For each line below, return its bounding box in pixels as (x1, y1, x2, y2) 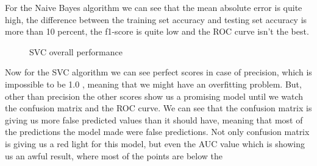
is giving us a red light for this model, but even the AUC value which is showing (5, 137, 305, 150)
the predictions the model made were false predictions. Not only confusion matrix (5, 125, 310, 138)
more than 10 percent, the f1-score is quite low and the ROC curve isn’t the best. (5, 25, 309, 38)
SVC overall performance (29, 45, 123, 58)
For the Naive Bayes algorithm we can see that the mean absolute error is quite (5, 1, 302, 13)
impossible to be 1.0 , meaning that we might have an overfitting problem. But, (5, 77, 302, 90)
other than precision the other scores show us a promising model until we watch (5, 89, 304, 102)
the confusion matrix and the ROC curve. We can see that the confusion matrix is (5, 102, 312, 114)
